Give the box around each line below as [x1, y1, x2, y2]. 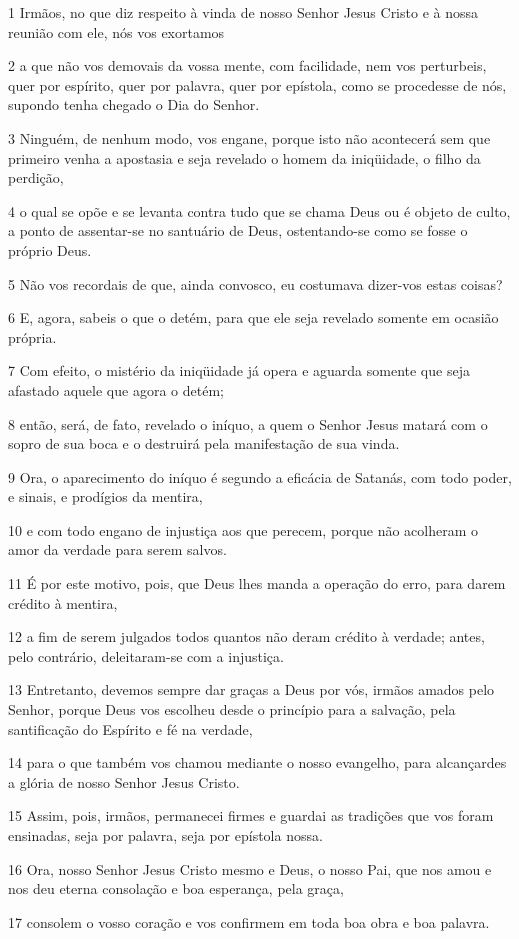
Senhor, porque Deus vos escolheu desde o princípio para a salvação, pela [8, 699, 456, 720]
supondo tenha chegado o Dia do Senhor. [8, 94, 260, 115]
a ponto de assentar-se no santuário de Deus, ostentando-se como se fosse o [8, 220, 468, 241]
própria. [8, 326, 57, 347]
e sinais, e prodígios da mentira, [8, 486, 203, 507]
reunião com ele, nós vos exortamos [8, 21, 225, 42]
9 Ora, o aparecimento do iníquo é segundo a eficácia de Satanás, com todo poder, [8, 466, 512, 487]
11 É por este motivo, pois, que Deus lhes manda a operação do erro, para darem [8, 573, 506, 594]
